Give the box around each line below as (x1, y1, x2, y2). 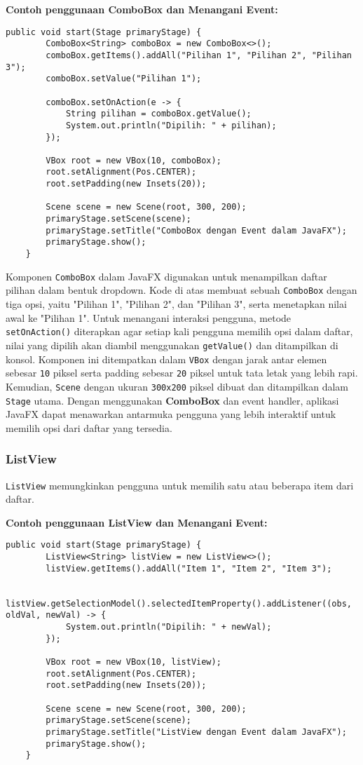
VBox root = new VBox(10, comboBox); (46, 155, 221, 165)
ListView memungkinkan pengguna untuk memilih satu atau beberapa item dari (6, 478, 354, 492)
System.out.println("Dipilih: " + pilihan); (65, 120, 277, 130)
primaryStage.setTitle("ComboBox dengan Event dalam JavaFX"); (46, 225, 347, 236)
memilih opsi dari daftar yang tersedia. (6, 420, 172, 435)
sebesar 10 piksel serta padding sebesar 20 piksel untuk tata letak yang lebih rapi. (6, 365, 358, 380)
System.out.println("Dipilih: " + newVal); (65, 622, 272, 632)
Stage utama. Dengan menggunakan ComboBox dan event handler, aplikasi (6, 393, 339, 407)
